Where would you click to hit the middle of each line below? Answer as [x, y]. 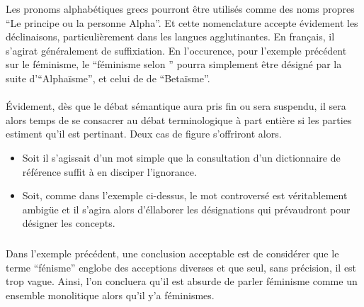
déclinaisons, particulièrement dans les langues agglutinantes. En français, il [170, 37]
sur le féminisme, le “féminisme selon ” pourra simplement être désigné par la [174, 64]
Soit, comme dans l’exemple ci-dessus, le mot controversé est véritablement [185, 195]
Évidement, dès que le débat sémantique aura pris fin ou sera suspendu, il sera [176, 106]
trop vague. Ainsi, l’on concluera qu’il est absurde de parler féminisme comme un [182, 281]
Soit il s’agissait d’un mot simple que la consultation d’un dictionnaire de [181, 157]
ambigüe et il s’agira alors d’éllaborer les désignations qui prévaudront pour [186, 209]
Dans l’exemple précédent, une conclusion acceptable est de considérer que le [172, 253]
